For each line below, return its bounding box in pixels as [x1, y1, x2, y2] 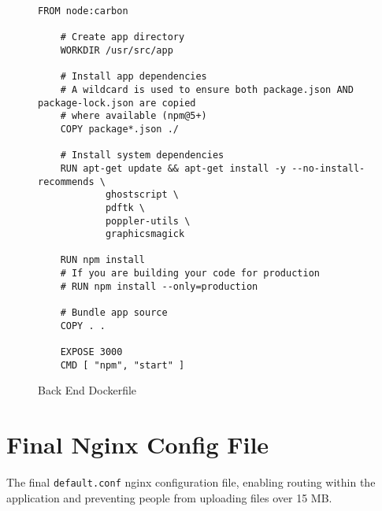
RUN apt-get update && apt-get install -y [60, 162, 286, 174]
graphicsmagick [105, 228, 185, 240]
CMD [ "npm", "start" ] [60, 359, 185, 371]
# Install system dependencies [60, 150, 224, 161]
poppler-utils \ [105, 215, 191, 227]
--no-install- [291, 162, 365, 174]
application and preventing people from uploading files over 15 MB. [6, 489, 332, 505]
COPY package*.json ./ [60, 123, 179, 135]
